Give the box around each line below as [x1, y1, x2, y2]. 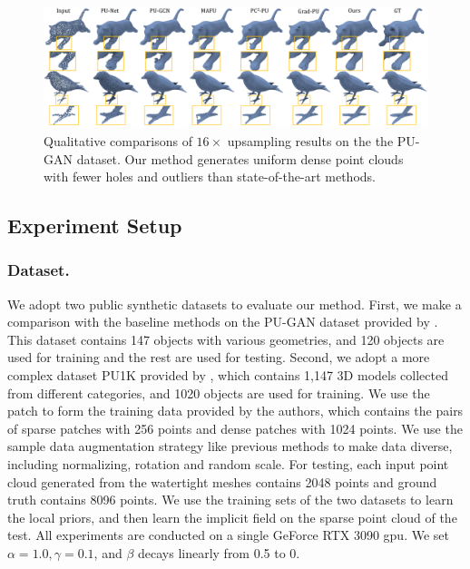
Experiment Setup [7, 211, 182, 240]
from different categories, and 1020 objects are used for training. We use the [7, 383, 430, 402]
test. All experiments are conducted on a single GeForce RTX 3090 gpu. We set [7, 525, 449, 544]
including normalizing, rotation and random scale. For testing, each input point [7, 455, 449, 474]
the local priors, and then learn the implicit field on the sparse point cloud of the [7, 507, 457, 526]
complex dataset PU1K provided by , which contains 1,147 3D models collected [7, 366, 448, 385]
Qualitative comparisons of [44, 131, 192, 150]
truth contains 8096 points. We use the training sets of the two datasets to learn [7, 490, 454, 509]
